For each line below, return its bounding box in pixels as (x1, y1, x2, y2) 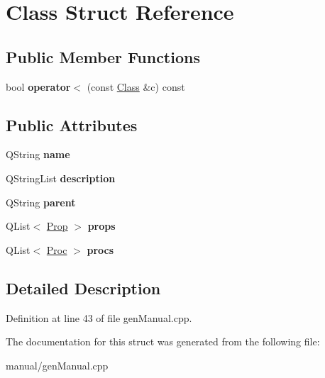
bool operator (6, 79, 71, 94)
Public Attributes (6, 113, 138, 135)
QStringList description (6, 170, 116, 185)
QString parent (6, 194, 76, 209)
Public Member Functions (6, 45, 200, 67)
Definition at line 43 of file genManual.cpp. (6, 310, 192, 325)
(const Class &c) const (87, 79, 185, 94)
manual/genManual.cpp (6, 357, 109, 372)
